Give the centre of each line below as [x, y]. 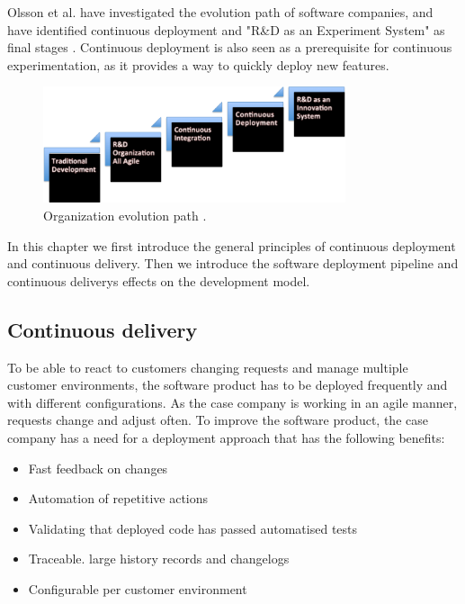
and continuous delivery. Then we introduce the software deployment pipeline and [233, 263]
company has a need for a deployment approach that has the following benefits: [226, 438]
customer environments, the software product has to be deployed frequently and [228, 385]
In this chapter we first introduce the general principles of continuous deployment [232, 245]
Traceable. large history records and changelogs [159, 559]
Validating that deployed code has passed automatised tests [193, 528]
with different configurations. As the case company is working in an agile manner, [232, 402]
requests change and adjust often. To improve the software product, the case [218, 420]
